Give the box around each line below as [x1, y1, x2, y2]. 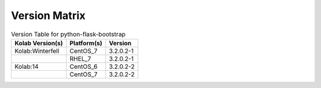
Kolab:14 [14, 62, 39, 71]
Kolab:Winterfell [14, 46, 59, 55]
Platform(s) [69, 39, 102, 47]
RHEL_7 [69, 54, 92, 62]
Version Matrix [11, 9, 86, 22]
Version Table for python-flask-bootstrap [11, 30, 126, 38]
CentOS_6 [69, 62, 98, 71]
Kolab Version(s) [14, 39, 64, 47]
